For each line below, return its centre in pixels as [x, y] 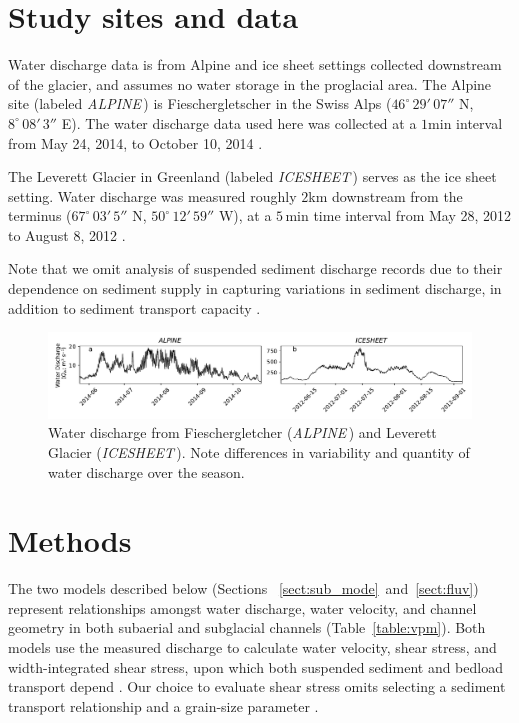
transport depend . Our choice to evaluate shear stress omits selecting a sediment [257, 686]
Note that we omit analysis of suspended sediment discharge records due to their [255, 268]
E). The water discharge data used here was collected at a [239, 122]
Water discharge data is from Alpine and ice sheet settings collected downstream [255, 64]
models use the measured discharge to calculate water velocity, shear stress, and [252, 647]
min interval [465, 122]
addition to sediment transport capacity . [134, 307]
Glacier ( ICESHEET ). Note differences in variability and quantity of [259, 451]
